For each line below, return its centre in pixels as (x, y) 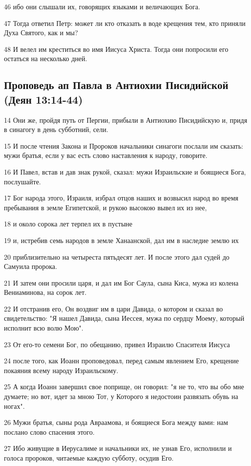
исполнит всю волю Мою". (44, 328)
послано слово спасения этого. (49, 432)
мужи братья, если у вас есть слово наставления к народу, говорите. (106, 155)
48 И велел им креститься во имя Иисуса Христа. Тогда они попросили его (116, 49)
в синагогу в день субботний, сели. (56, 129)
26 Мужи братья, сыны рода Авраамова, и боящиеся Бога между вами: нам (116, 422)
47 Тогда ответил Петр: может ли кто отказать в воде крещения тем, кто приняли (125, 23)
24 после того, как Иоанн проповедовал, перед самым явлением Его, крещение (122, 361)
